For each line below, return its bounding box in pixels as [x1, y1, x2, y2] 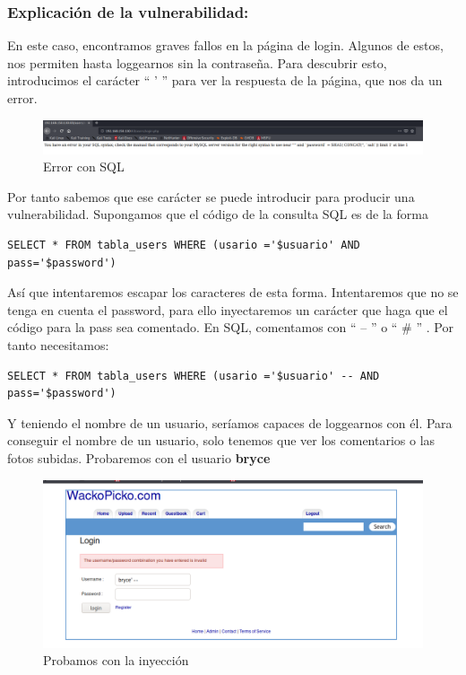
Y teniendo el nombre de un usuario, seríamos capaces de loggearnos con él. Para [7, 413, 453, 432]
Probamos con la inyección [43, 651, 189, 670]
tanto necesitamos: [7, 336, 109, 355]
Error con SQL [43, 157, 125, 176]
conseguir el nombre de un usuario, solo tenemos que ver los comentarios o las [7, 431, 436, 450]
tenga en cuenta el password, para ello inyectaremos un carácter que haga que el [7, 300, 448, 319]
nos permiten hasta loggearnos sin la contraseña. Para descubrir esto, [7, 53, 387, 72]
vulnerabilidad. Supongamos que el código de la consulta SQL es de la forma [7, 205, 428, 224]
